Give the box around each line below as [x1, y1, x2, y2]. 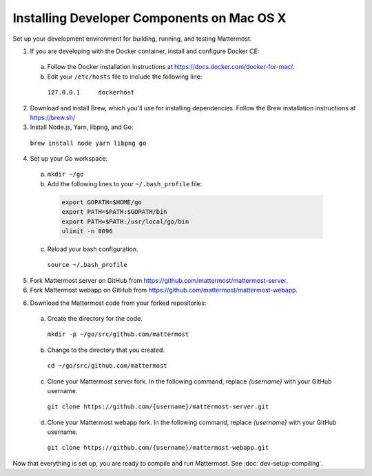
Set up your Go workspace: [30, 155, 108, 163]
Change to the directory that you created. [47, 346, 165, 354]
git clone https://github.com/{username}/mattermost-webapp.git [47, 444, 269, 452]
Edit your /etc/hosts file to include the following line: [47, 72, 203, 81]
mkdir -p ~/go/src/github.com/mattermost [47, 330, 189, 338]
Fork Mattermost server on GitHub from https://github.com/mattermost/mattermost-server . [30, 276, 289, 284]
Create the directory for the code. [47, 314, 143, 322]
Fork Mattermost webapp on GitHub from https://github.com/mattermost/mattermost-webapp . [30, 286, 298, 295]
